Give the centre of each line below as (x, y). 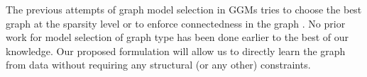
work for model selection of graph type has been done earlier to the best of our (177, 37)
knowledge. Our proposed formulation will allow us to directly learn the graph (176, 51)
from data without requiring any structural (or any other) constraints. (158, 65)
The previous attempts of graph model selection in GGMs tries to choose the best (184, 9)
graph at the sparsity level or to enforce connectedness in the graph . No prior (176, 23)
